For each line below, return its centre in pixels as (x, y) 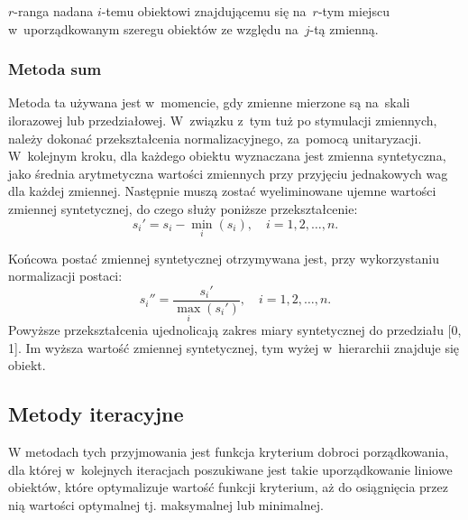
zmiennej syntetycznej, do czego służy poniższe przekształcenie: (183, 208)
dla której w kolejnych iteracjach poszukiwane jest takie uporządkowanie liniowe (230, 469)
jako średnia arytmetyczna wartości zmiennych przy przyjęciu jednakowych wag (228, 173)
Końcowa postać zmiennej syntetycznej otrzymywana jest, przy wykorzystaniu (224, 258)
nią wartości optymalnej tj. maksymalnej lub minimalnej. (166, 505)
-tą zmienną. (344, 28)
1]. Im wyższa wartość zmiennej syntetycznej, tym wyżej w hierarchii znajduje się (234, 347)
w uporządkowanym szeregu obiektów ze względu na (153, 28)
